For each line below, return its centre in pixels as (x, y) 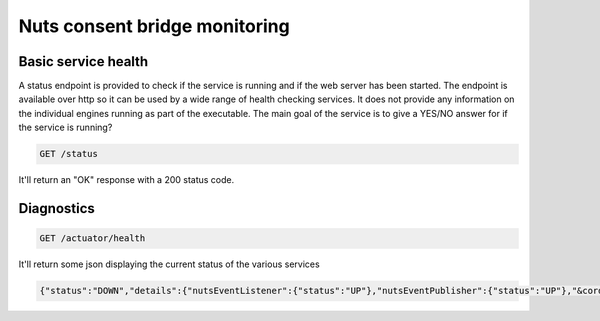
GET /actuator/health (92, 238)
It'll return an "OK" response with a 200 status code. (126, 180)
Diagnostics (56, 208)
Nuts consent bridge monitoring (154, 26)
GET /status (69, 154)
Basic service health (83, 61)
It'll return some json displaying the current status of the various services (169, 264)
